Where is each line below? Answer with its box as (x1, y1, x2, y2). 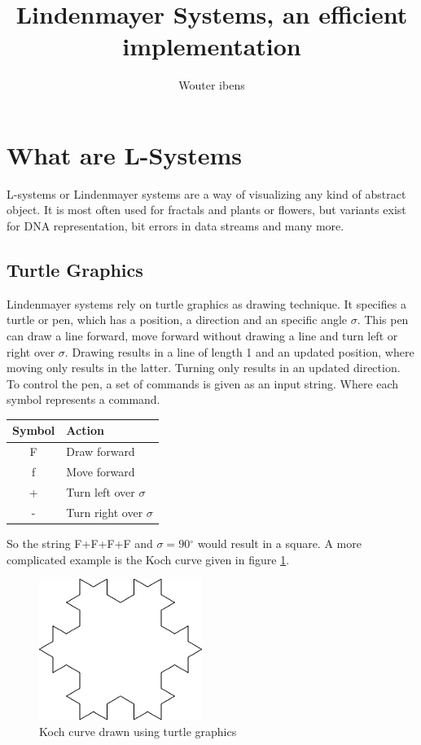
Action (66, 422, 104, 439)
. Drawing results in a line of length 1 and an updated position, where (64, 343, 414, 360)
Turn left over (66, 484, 135, 501)
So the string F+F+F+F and (7, 534, 153, 551)
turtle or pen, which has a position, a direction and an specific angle (7, 311, 348, 328)
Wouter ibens (178, 77, 245, 94)
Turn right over (66, 503, 143, 520)
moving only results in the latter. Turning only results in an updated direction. (7, 359, 401, 376)
